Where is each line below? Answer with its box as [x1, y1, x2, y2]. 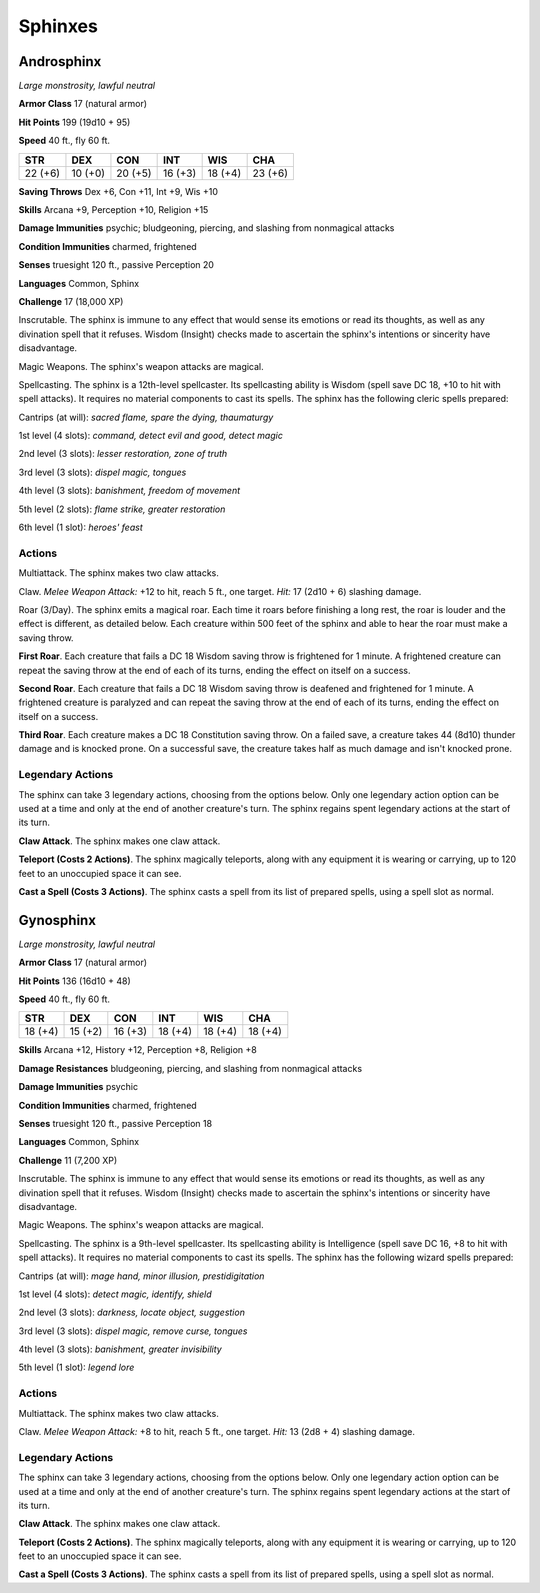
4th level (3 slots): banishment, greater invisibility [18, 1343, 222, 1355]
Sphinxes [18, 15, 99, 37]
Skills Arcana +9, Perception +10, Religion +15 [18, 204, 209, 216]
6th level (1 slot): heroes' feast [18, 521, 144, 534]
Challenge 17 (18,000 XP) [18, 295, 124, 307]
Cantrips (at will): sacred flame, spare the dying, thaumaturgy [18, 411, 274, 423]
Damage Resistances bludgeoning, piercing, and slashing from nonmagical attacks [18, 1062, 363, 1074]
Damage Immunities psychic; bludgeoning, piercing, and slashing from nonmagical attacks [18, 222, 395, 234]
